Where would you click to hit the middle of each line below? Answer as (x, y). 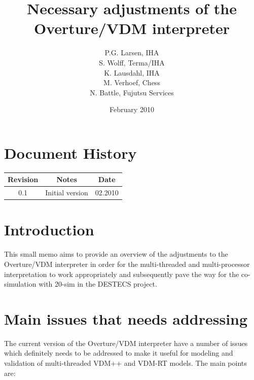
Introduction (49, 230)
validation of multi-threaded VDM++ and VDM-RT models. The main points (125, 363)
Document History (70, 152)
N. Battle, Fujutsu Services (132, 92)
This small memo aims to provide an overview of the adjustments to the (116, 254)
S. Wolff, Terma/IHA (132, 62)
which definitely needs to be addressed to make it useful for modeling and (119, 353)
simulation (20, 284)
